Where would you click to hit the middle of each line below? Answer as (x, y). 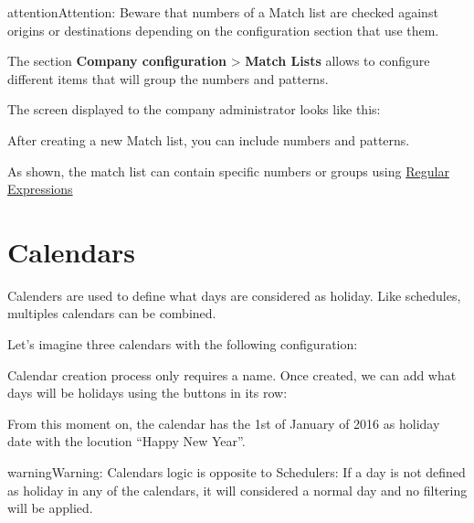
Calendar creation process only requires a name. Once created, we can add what (232, 374)
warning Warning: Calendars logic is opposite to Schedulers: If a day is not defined (237, 472)
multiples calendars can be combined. (112, 313)
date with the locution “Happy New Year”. (126, 441)
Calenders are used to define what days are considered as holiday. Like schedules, (234, 295)
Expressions (40, 189)
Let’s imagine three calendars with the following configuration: (183, 344)
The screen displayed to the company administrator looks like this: (194, 109)
